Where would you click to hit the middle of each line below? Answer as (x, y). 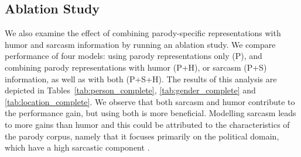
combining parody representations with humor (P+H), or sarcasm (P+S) (136, 67)
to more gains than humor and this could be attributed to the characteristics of (147, 124)
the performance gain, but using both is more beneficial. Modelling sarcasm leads (150, 113)
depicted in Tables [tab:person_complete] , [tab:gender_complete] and (130, 90)
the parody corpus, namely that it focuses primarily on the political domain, (142, 136)
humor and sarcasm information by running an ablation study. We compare (140, 44)
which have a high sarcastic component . (77, 147)
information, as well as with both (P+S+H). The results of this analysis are (141, 78)
